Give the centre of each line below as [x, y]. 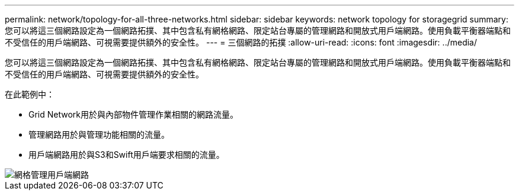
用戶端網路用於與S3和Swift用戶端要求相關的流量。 [126, 155]
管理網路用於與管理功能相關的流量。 [99, 134]
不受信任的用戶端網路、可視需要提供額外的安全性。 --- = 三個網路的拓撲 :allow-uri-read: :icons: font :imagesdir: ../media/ [241, 42]
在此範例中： [30, 94]
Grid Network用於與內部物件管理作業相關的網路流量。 [134, 114]
